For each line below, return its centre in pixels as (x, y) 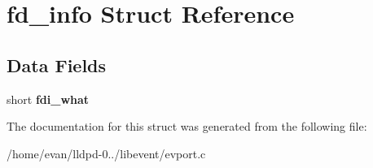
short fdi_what (48, 99)
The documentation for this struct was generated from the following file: (187, 126)
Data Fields (57, 65)
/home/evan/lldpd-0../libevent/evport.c (106, 153)
